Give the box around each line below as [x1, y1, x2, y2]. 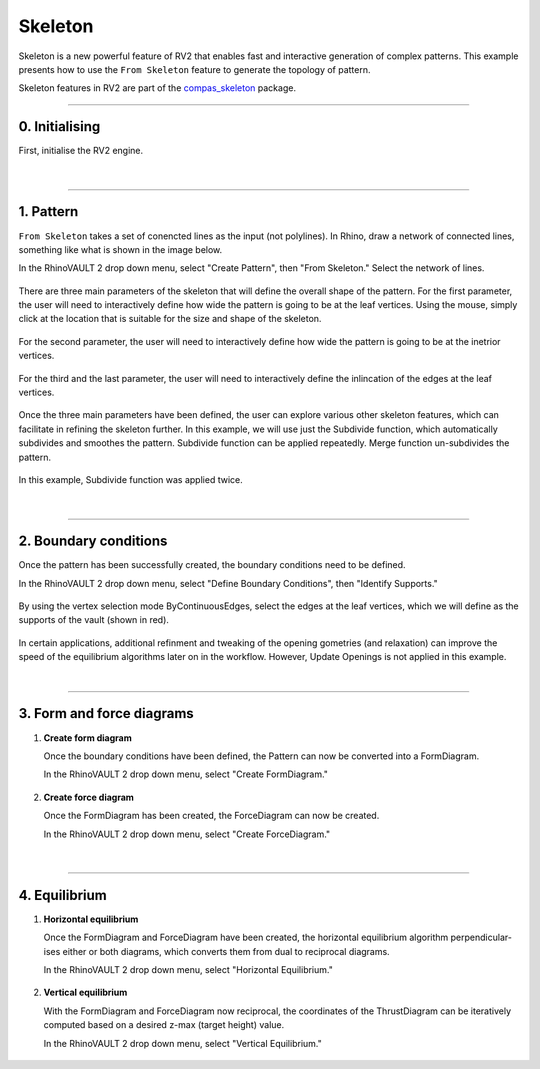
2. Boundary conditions [18, 533, 168, 550]
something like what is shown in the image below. [18, 243, 223, 255]
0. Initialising [18, 118, 101, 135]
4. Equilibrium [18, 886, 107, 904]
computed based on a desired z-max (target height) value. [43, 1019, 285, 1031]
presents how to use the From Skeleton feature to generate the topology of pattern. [18, 63, 371, 75]
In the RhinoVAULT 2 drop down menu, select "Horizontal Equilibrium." [43, 963, 334, 975]
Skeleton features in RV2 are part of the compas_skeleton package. [18, 82, 297, 94]
